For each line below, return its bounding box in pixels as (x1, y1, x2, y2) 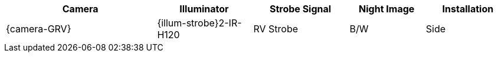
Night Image (359, 3, 415, 15)
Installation (442, 3, 494, 15)
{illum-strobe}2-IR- (157, 17, 242, 29)
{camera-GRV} (6, 23, 71, 35)
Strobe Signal (269, 3, 332, 15)
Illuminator (179, 3, 229, 15)
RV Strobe (253, 23, 299, 35)
